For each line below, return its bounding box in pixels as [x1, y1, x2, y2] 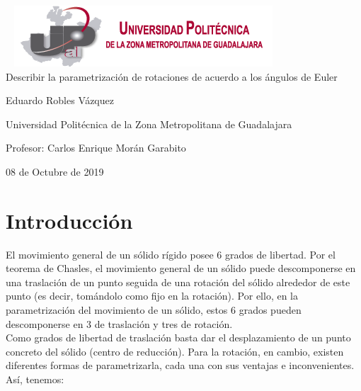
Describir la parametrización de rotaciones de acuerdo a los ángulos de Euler [6, 69, 338, 84]
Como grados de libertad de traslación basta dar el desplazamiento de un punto [6, 330, 351, 345]
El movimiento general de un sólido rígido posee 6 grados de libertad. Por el [6, 246, 336, 261]
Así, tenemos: [6, 372, 64, 387]
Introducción [6, 205, 133, 234]
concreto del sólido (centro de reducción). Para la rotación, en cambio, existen [6, 344, 344, 358]
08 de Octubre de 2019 [6, 164, 104, 178]
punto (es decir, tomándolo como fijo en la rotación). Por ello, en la [6, 288, 298, 303]
